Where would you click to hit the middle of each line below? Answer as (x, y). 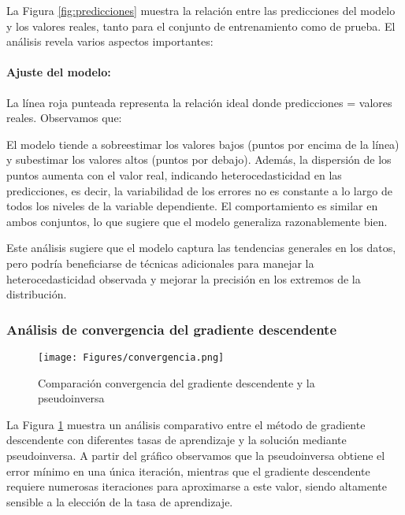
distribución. (37, 294)
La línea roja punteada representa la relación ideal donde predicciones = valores (199, 102)
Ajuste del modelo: (59, 72)
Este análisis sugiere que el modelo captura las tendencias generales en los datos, (201, 248)
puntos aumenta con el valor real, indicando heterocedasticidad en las (174, 174)
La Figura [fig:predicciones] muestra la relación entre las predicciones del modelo (201, 10)
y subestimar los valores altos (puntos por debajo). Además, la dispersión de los (199, 159)
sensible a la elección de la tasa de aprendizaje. (120, 501)
